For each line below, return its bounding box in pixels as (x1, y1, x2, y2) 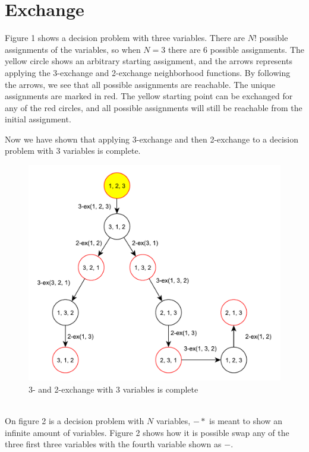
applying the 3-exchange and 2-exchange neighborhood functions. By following (5, 66, 291, 78)
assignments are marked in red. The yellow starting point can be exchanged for (5, 90, 293, 102)
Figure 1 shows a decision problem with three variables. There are (5, 31, 245, 44)
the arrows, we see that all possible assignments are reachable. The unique (5, 78, 275, 90)
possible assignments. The (210, 43, 305, 55)
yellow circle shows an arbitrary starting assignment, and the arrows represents (5, 55, 292, 67)
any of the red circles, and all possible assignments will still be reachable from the (5, 101, 302, 113)
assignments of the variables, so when (5, 43, 141, 55)
